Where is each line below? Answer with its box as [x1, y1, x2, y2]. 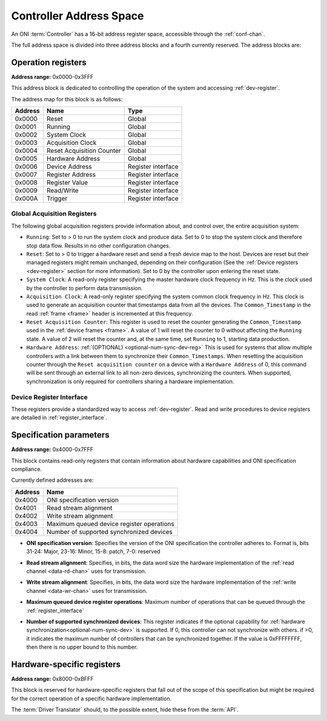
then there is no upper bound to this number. [26, 643, 138, 651]
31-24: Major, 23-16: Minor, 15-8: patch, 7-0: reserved [26, 548, 160, 555]
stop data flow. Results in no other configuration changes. [26, 242, 171, 249]
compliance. [11, 465, 42, 473]
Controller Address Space [11, 9, 144, 22]
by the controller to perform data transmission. [26, 284, 143, 291]
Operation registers [11, 57, 87, 67]
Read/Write [46, 186, 79, 195]
